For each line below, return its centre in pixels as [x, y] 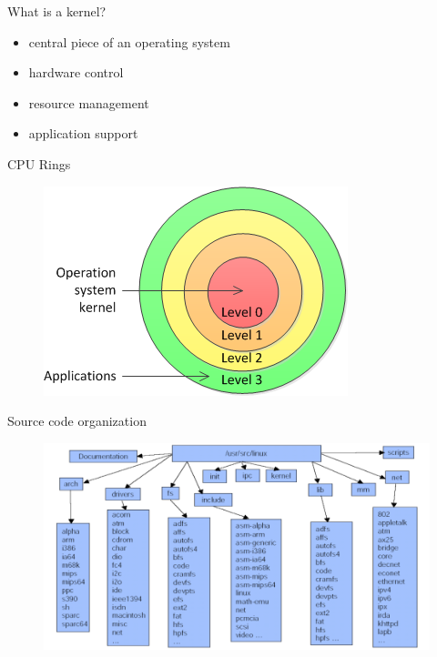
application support [83, 133]
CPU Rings [39, 163]
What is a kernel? [57, 11]
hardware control [76, 72]
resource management [89, 102]
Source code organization [77, 421]
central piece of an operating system [129, 41]
